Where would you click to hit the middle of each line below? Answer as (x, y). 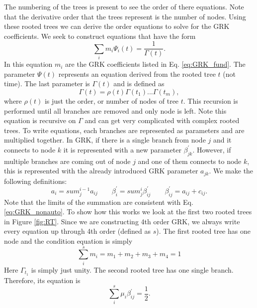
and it (222, 140)
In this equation (28, 64)
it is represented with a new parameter (122, 149)
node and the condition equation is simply (68, 241)
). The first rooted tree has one (203, 231)
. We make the (231, 171)
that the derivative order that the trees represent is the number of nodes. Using (125, 16)
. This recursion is (211, 100)
